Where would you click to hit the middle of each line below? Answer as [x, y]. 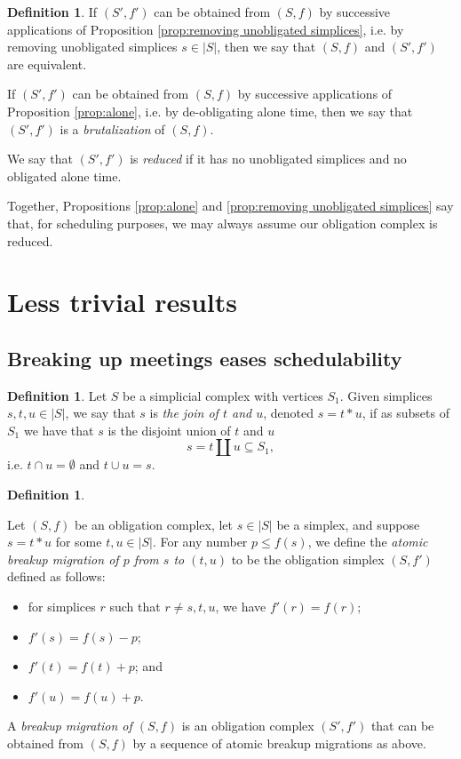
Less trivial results [123, 302]
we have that [59, 430]
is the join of [184, 413]
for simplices [62, 607]
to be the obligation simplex [308, 559]
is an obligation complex [248, 726]
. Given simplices [386, 395]
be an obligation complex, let [154, 524]
